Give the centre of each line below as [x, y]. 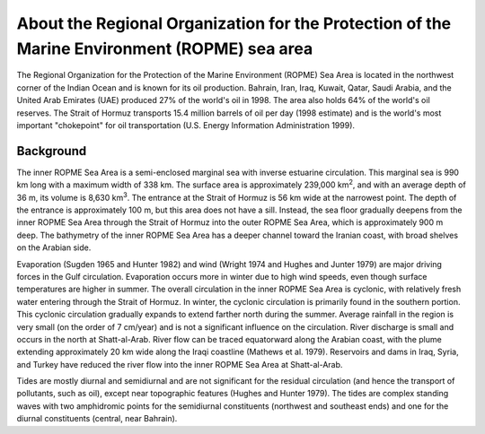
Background [52, 151]
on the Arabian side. [54, 247]
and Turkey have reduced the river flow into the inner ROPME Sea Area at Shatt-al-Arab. [180, 364]
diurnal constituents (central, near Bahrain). [97, 419]
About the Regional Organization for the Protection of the [234, 23]
